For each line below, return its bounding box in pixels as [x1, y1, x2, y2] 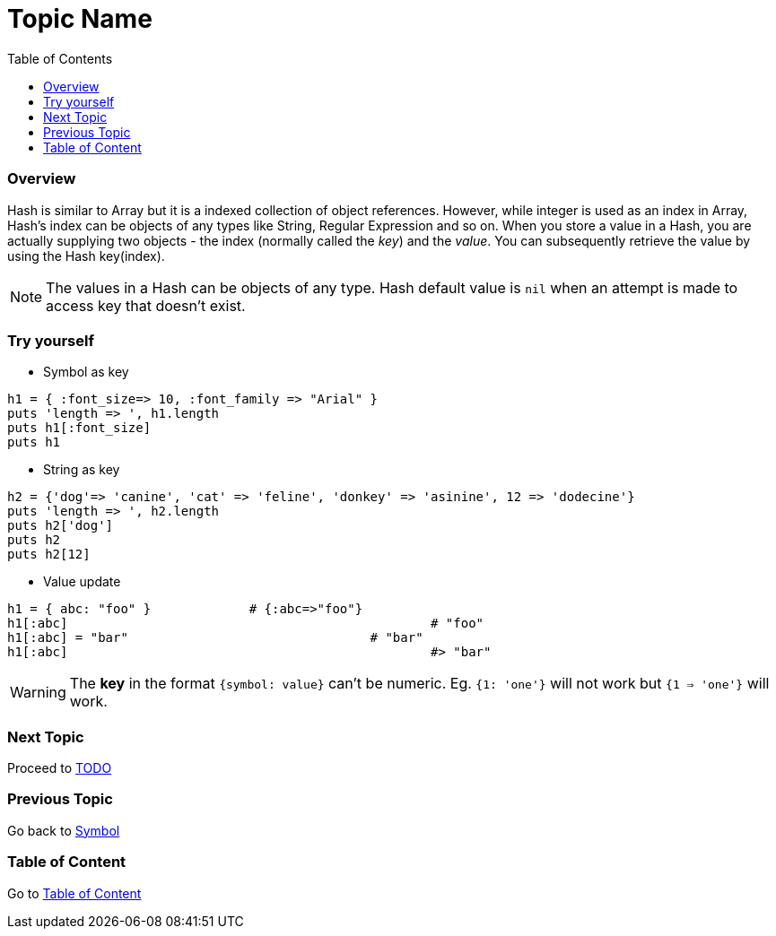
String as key [43, 462, 120, 478]
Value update [43, 574, 121, 590]
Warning [10, 683, 66, 702]
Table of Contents [7, 50, 113, 66]
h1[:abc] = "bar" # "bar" [7, 630, 423, 646]
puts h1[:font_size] [7, 420, 152, 436]
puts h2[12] [7, 547, 91, 562]
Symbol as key [43, 364, 129, 380]
